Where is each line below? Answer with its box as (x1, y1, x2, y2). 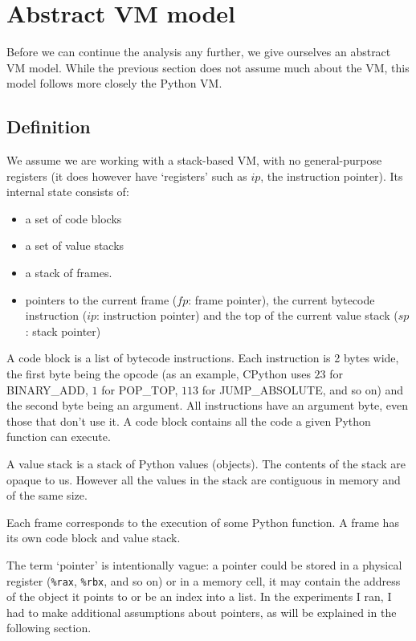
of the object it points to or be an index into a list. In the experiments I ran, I (6, 588, 392, 605)
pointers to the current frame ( (25, 291, 177, 308)
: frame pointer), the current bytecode (188, 291, 375, 308)
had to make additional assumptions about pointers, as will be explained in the (6, 603, 397, 620)
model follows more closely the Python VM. (6, 75, 222, 92)
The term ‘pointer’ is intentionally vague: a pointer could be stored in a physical (6, 556, 402, 573)
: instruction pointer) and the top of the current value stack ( (96, 307, 398, 324)
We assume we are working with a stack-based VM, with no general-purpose (6, 152, 382, 169)
